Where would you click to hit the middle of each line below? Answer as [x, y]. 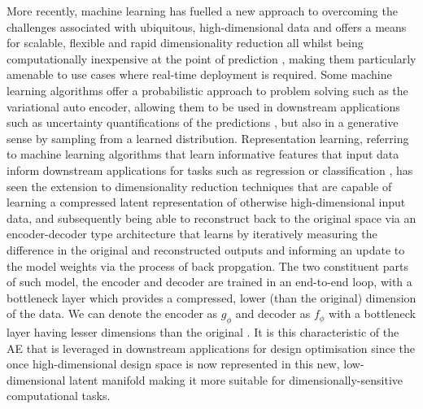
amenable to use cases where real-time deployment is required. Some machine [199, 74]
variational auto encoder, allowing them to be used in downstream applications [203, 106]
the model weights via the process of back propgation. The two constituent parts [207, 265]
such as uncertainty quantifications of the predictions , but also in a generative [203, 122]
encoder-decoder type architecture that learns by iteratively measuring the [192, 234]
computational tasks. [59, 396]
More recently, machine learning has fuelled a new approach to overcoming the [202, 11]
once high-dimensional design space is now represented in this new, [173, 364]
